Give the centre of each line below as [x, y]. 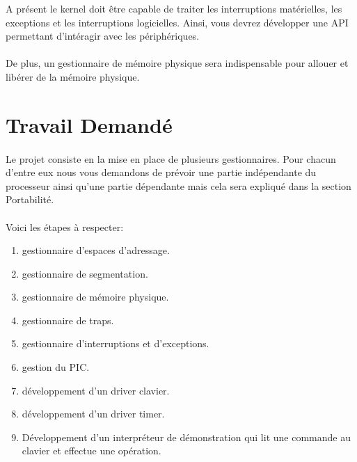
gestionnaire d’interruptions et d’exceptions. [116, 343]
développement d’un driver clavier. [96, 390]
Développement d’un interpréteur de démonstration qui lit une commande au [186, 437]
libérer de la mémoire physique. [73, 76]
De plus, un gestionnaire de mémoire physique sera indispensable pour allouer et [177, 63]
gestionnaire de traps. [68, 320]
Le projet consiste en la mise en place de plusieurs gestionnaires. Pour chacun [171, 158]
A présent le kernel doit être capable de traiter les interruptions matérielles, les [174, 8]
